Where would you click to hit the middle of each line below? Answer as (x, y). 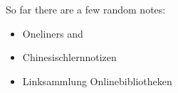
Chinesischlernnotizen (69, 57)
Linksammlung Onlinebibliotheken (97, 81)
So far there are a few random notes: (86, 9)
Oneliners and (53, 33)
